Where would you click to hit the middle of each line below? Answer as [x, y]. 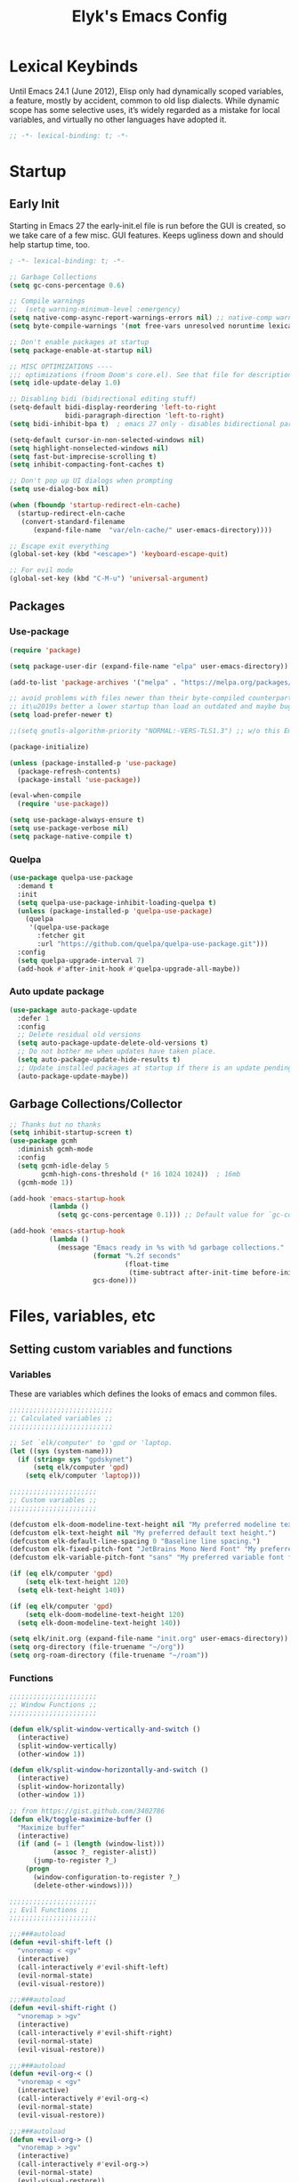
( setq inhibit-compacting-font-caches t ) [87, 465]
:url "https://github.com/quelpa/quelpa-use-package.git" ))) [153, 944]
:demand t [35, 886]
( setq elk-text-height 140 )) [71, 1590]
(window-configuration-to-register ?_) [106, 1877]
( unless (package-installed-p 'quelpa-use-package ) [115, 911]
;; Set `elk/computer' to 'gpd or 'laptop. [91, 1443]
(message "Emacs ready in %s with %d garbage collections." [170, 1248]
